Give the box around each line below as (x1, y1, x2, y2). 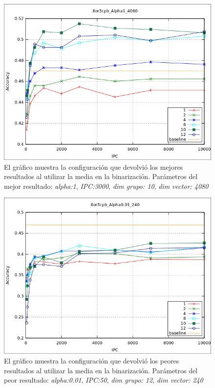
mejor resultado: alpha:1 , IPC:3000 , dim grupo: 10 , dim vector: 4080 (4, 181, 209, 191)
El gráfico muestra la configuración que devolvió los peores (4, 355, 179, 365)
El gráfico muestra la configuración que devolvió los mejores (4, 161, 183, 172)
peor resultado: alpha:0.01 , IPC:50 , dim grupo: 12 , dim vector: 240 (4, 375, 203, 385)
